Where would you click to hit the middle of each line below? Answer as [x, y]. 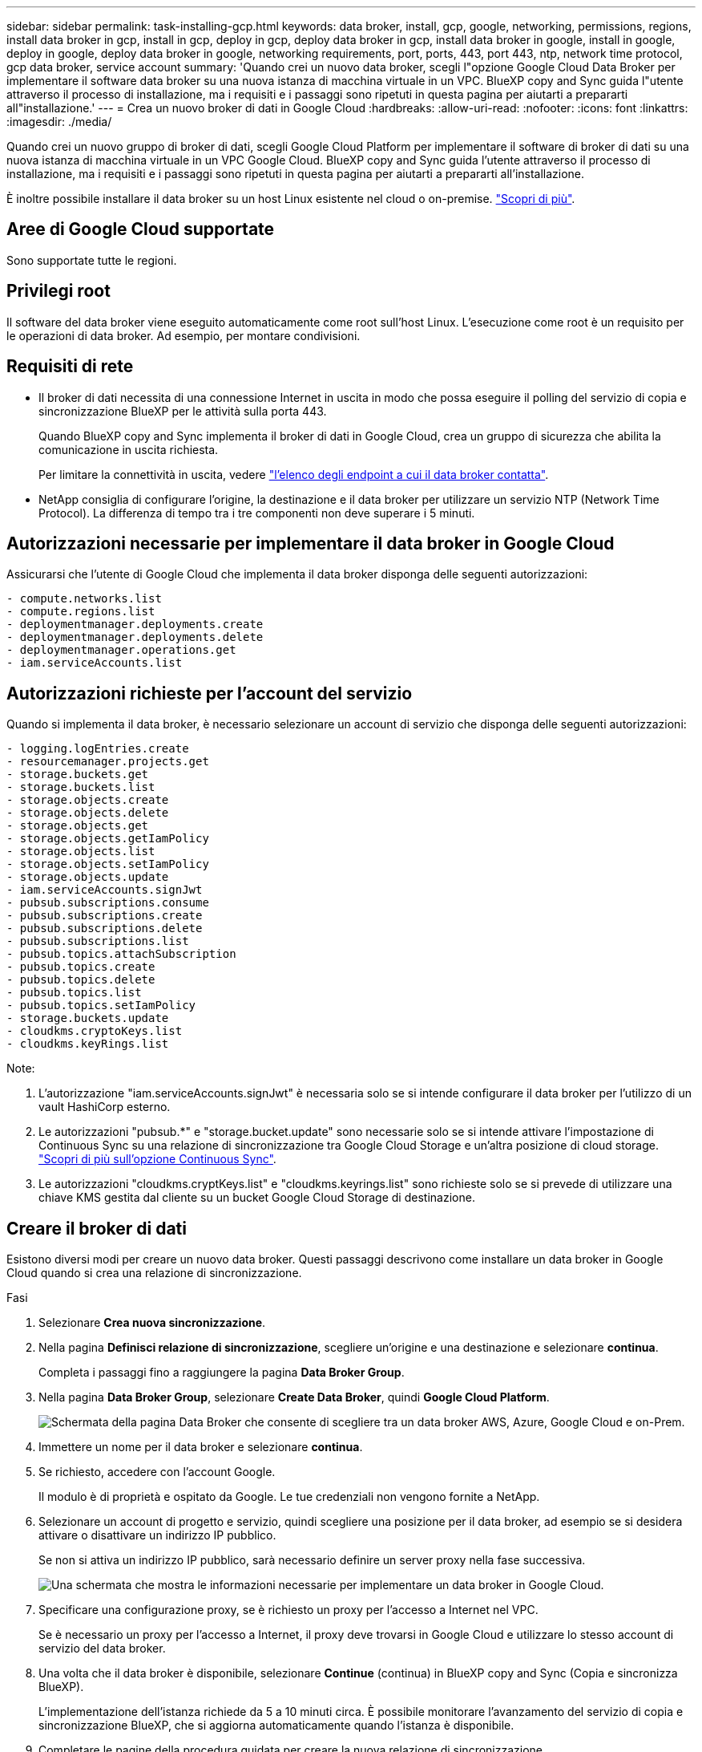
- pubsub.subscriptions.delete [105, 929]
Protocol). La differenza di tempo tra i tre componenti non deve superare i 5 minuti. [257, 513]
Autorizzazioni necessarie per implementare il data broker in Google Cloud [311, 543]
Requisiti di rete [70, 367]
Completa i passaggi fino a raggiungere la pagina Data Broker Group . [222, 1373]
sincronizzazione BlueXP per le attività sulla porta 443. [183, 411]
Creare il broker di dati [97, 1228]
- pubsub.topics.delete [81, 980]
